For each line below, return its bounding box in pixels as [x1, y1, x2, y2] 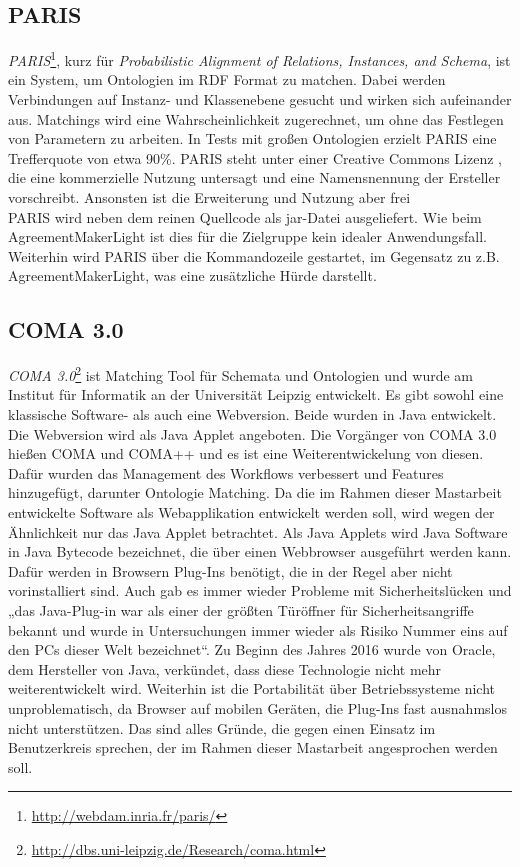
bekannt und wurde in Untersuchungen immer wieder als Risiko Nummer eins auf [8, 619, 508, 640]
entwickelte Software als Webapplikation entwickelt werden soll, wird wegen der [8, 502, 495, 522]
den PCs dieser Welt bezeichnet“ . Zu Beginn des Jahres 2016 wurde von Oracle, [8, 639, 496, 660]
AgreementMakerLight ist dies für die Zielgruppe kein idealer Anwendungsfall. [8, 226, 487, 247]
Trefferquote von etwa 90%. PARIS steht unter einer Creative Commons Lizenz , [8, 147, 502, 168]
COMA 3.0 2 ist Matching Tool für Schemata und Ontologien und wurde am [8, 362, 473, 385]
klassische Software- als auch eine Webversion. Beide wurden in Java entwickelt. [8, 404, 497, 425]
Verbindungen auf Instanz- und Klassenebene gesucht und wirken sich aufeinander [8, 89, 512, 110]
